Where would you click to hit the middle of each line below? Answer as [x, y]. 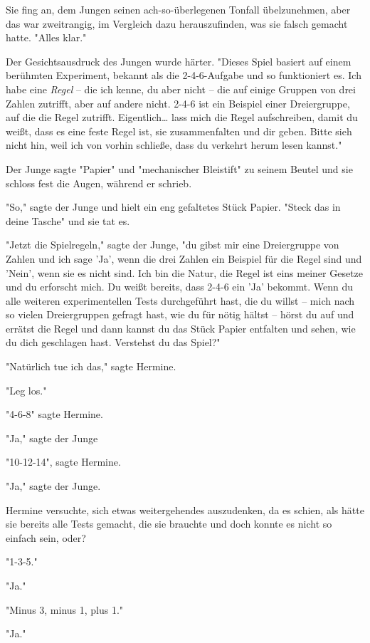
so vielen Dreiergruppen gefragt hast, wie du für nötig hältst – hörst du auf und [180, 314]
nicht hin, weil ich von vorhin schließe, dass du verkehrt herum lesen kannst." [174, 145]
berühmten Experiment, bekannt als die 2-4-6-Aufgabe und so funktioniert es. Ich [184, 75]
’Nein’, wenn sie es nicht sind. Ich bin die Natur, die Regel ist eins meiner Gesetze [185, 272]
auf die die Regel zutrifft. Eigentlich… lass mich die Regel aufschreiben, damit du [182, 117]
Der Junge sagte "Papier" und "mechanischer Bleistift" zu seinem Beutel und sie [179, 168]
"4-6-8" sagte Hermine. [54, 414]
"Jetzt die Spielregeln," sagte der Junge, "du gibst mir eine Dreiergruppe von [173, 245]
